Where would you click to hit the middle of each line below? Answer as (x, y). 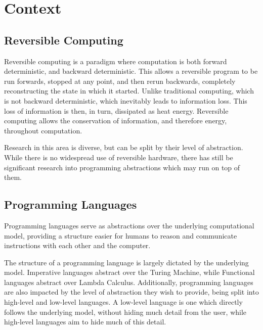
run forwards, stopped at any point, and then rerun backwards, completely (120, 81)
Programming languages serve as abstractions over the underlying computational (129, 225)
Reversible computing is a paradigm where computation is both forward (116, 61)
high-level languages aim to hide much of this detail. (85, 322)
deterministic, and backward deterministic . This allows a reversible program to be (131, 71)
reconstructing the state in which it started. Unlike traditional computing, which (129, 91)
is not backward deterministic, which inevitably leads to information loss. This (126, 100)
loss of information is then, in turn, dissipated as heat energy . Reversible (116, 110)
